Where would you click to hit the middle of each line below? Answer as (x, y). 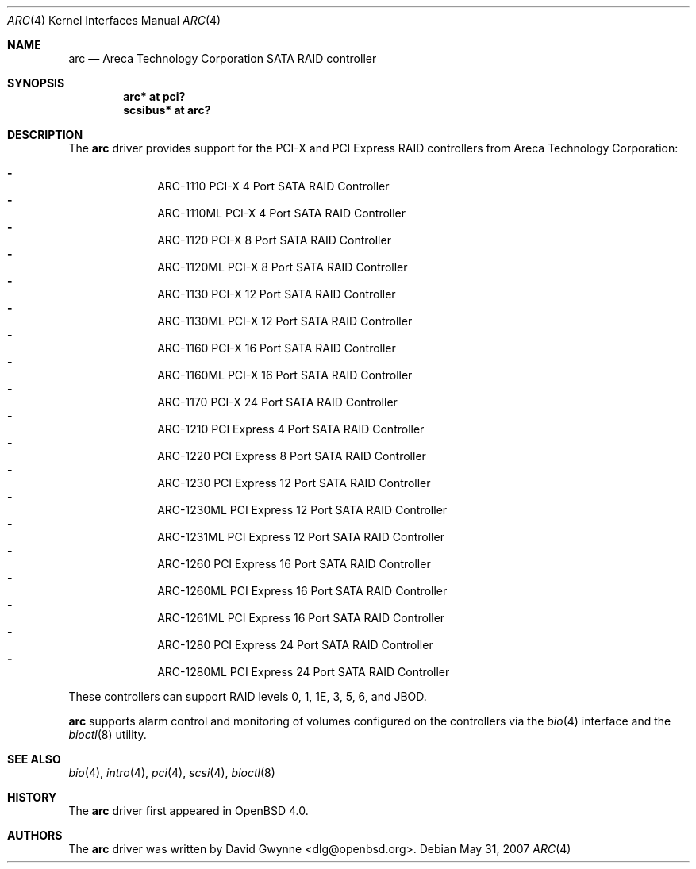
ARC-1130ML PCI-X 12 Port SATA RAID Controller (285, 321)
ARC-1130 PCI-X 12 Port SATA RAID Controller (277, 294)
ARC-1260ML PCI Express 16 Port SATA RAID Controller (302, 591)
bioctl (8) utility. (108, 734)
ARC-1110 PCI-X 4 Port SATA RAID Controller (273, 186)
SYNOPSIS (36, 83)
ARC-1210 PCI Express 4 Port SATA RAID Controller (291, 429)
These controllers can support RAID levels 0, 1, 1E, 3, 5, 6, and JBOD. (248, 696)
